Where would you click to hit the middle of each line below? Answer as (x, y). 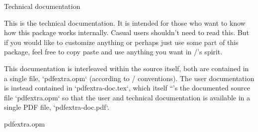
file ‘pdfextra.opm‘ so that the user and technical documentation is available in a (127, 97)
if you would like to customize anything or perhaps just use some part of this (121, 42)
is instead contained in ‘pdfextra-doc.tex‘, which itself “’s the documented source (127, 88)
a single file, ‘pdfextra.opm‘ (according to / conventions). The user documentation (129, 78)
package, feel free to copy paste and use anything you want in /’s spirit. (113, 52)
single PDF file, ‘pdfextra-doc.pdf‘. (57, 107)
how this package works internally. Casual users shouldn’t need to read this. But (127, 32)
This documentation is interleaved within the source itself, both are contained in (127, 68)
